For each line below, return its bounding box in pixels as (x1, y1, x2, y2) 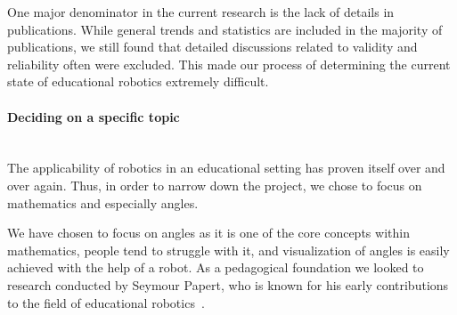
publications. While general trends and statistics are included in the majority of (7, 20, 443, 38)
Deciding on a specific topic (7, 107, 180, 125)
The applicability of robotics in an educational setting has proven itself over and (7, 158, 445, 177)
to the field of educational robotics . (7, 293, 205, 311)
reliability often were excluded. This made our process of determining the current (7, 54, 451, 73)
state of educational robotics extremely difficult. (7, 72, 269, 91)
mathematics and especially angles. (7, 193, 199, 212)
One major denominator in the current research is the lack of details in (7, 3, 395, 20)
